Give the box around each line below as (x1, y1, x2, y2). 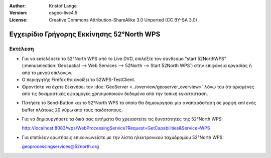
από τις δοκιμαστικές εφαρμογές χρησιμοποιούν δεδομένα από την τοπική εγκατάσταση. (22, 90, 208, 96)
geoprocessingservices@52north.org (22, 143, 99, 149)
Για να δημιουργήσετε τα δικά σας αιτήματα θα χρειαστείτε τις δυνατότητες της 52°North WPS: (22, 116, 223, 122)
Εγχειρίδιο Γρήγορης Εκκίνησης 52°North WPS (9, 30, 161, 38)
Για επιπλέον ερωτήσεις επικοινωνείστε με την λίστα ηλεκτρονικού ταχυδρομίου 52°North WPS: (22, 134, 224, 140)
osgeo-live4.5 (49, 10, 78, 16)
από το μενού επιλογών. (22, 69, 73, 75)
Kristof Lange (49, 3, 77, 8)
